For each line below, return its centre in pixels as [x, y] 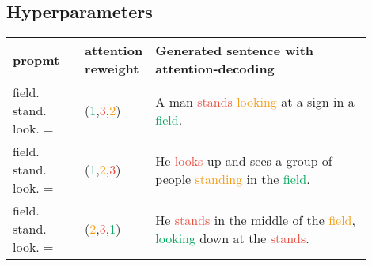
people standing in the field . [233, 178]
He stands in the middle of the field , [255, 219]
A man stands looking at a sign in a [255, 101]
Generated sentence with [235, 51]
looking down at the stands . [232, 238]
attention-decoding [215, 69]
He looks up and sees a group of [244, 160]
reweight [112, 69]
